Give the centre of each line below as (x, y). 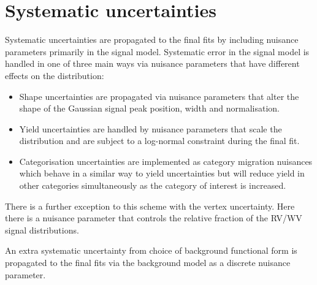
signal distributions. (42, 230)
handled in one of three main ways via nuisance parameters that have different (152, 63)
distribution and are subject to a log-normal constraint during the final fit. (159, 141)
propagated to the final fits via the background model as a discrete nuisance (148, 263)
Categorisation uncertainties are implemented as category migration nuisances (166, 161)
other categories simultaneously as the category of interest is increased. (153, 185)
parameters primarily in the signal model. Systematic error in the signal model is (157, 51)
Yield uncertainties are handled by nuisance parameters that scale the (151, 128)
